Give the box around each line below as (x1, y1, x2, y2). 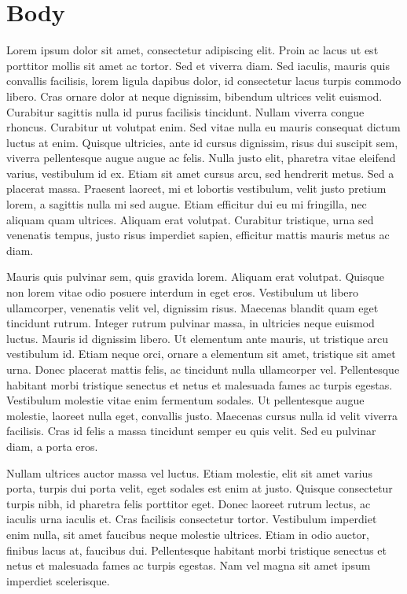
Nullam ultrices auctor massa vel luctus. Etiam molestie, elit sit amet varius (6, 464, 372, 481)
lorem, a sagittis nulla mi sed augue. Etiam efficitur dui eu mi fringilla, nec (6, 196, 367, 212)
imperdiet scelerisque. (6, 572, 110, 588)
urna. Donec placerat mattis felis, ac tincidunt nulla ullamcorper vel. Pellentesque (6, 361, 400, 377)
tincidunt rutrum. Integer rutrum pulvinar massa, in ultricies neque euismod (6, 315, 375, 331)
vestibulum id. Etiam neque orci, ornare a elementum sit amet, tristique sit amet (6, 345, 396, 362)
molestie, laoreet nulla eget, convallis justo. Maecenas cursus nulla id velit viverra (6, 407, 398, 423)
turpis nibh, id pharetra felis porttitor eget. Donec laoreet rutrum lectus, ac (6, 495, 371, 511)
